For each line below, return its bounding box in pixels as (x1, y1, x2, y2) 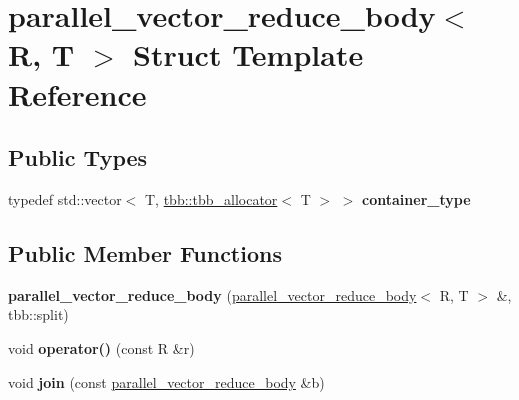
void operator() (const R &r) (8, 337, 195, 358)
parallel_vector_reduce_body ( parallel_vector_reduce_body (8, 284, 417, 305)
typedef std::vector (8, 188, 122, 209)
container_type (362, 188, 471, 209)
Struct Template (133, 34, 364, 75)
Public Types (8, 142, 148, 173)
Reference (8, 73, 147, 114)
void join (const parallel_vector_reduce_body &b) (8, 371, 325, 392)
